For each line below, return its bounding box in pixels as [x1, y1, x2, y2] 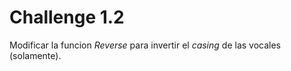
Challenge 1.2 [9, 6, 125, 29]
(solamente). [9, 49, 62, 61]
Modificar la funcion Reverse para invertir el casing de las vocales [9, 39, 281, 51]
